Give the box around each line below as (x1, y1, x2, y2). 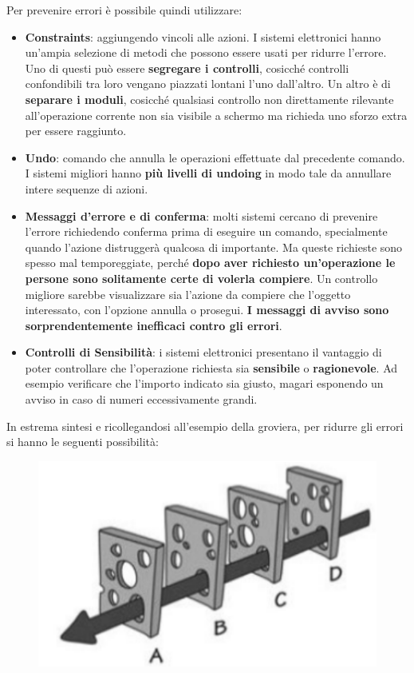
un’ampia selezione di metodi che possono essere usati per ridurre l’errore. (25, 44, 387, 61)
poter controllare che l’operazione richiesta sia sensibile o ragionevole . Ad (25, 359, 398, 376)
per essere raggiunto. (25, 122, 127, 139)
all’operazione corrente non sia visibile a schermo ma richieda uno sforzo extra (25, 106, 408, 123)
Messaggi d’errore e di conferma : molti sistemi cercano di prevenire (25, 207, 378, 224)
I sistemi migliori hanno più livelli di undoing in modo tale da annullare (25, 165, 392, 181)
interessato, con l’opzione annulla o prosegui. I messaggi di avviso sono (25, 301, 389, 318)
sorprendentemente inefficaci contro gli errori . (25, 317, 282, 333)
